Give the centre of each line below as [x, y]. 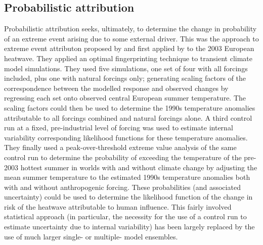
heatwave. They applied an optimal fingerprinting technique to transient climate [128, 58]
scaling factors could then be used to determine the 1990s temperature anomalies [130, 107]
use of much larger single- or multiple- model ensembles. [91, 236]
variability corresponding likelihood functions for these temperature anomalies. [126, 137]
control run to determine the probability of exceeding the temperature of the [123, 157]
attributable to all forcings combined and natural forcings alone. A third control [128, 117]
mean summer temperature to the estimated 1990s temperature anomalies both [127, 177]
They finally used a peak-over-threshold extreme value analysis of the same [120, 147]
